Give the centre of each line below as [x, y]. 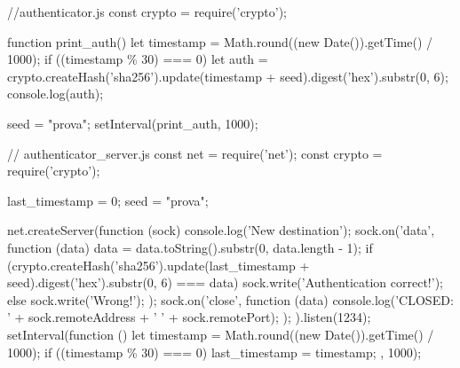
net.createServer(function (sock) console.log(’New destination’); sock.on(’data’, [221, 230]
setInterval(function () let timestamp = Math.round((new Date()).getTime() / [221, 334]
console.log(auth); [56, 94]
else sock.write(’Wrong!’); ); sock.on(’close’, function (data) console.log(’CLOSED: [230, 299]
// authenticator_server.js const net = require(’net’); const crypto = [195, 153]
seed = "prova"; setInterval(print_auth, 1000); [133, 123]
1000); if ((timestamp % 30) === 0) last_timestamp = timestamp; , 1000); [214, 352]
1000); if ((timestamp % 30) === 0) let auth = [138, 59]
